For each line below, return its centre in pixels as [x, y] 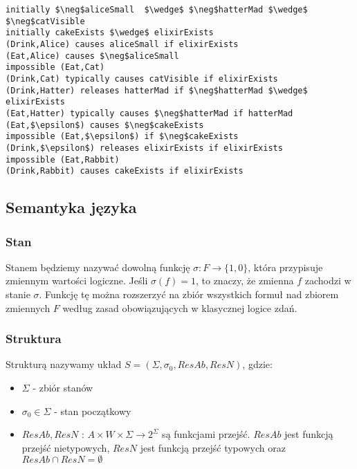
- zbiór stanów [63, 388]
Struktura [34, 339]
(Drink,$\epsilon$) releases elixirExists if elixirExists [144, 148]
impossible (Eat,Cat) [55, 67]
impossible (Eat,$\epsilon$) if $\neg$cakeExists [122, 137]
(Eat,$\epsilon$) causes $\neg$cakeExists [105, 125]
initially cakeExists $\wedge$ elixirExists [110, 33]
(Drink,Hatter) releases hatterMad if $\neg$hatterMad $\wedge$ [157, 90]
